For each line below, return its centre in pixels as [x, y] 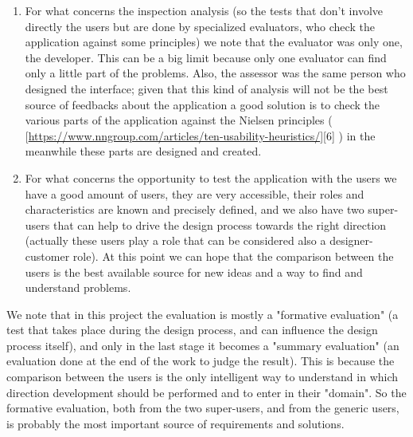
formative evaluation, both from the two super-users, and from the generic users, [203, 408]
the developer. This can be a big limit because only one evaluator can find [206, 57]
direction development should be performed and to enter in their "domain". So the [206, 392]
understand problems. [78, 287]
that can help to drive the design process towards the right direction [220, 224]
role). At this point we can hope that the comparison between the [233, 256]
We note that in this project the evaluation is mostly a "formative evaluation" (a [203, 314]
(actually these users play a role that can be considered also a [175, 240]
